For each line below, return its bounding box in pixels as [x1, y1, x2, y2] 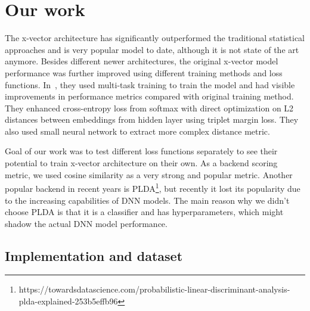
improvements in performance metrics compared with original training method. [5, 90, 294, 102]
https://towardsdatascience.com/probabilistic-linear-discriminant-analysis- [18, 283, 290, 296]
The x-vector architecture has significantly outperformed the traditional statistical [5, 32, 305, 44]
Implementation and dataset [5, 246, 183, 265]
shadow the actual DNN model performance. [5, 217, 168, 229]
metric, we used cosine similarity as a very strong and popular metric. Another [5, 168, 293, 181]
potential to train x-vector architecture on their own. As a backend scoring [5, 157, 278, 169]
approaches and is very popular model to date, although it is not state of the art [5, 43, 299, 55]
